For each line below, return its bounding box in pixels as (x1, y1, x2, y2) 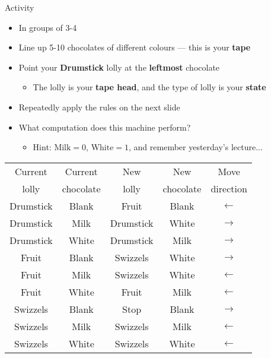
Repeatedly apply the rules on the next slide (18, 100, 180, 113)
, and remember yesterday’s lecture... (129, 141, 263, 153)
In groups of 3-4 (18, 21, 77, 33)
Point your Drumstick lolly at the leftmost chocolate (18, 61, 220, 73)
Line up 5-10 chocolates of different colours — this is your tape (18, 41, 251, 53)
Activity (5, 1, 34, 13)
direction (211, 181, 247, 195)
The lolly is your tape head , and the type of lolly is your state (33, 81, 266, 93)
